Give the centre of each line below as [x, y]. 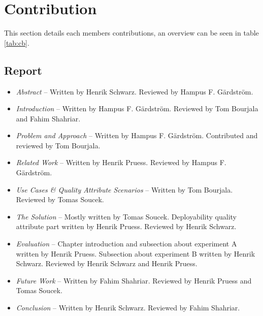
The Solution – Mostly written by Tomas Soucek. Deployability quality [126, 216]
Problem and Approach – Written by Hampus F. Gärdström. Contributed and [137, 135]
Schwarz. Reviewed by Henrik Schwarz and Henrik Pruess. [107, 263]
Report [23, 70]
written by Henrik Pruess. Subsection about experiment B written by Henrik [136, 253]
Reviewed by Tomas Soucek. [60, 199]
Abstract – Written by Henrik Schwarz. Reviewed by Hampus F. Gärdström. [135, 91]
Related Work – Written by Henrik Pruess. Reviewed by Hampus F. [121, 162]
